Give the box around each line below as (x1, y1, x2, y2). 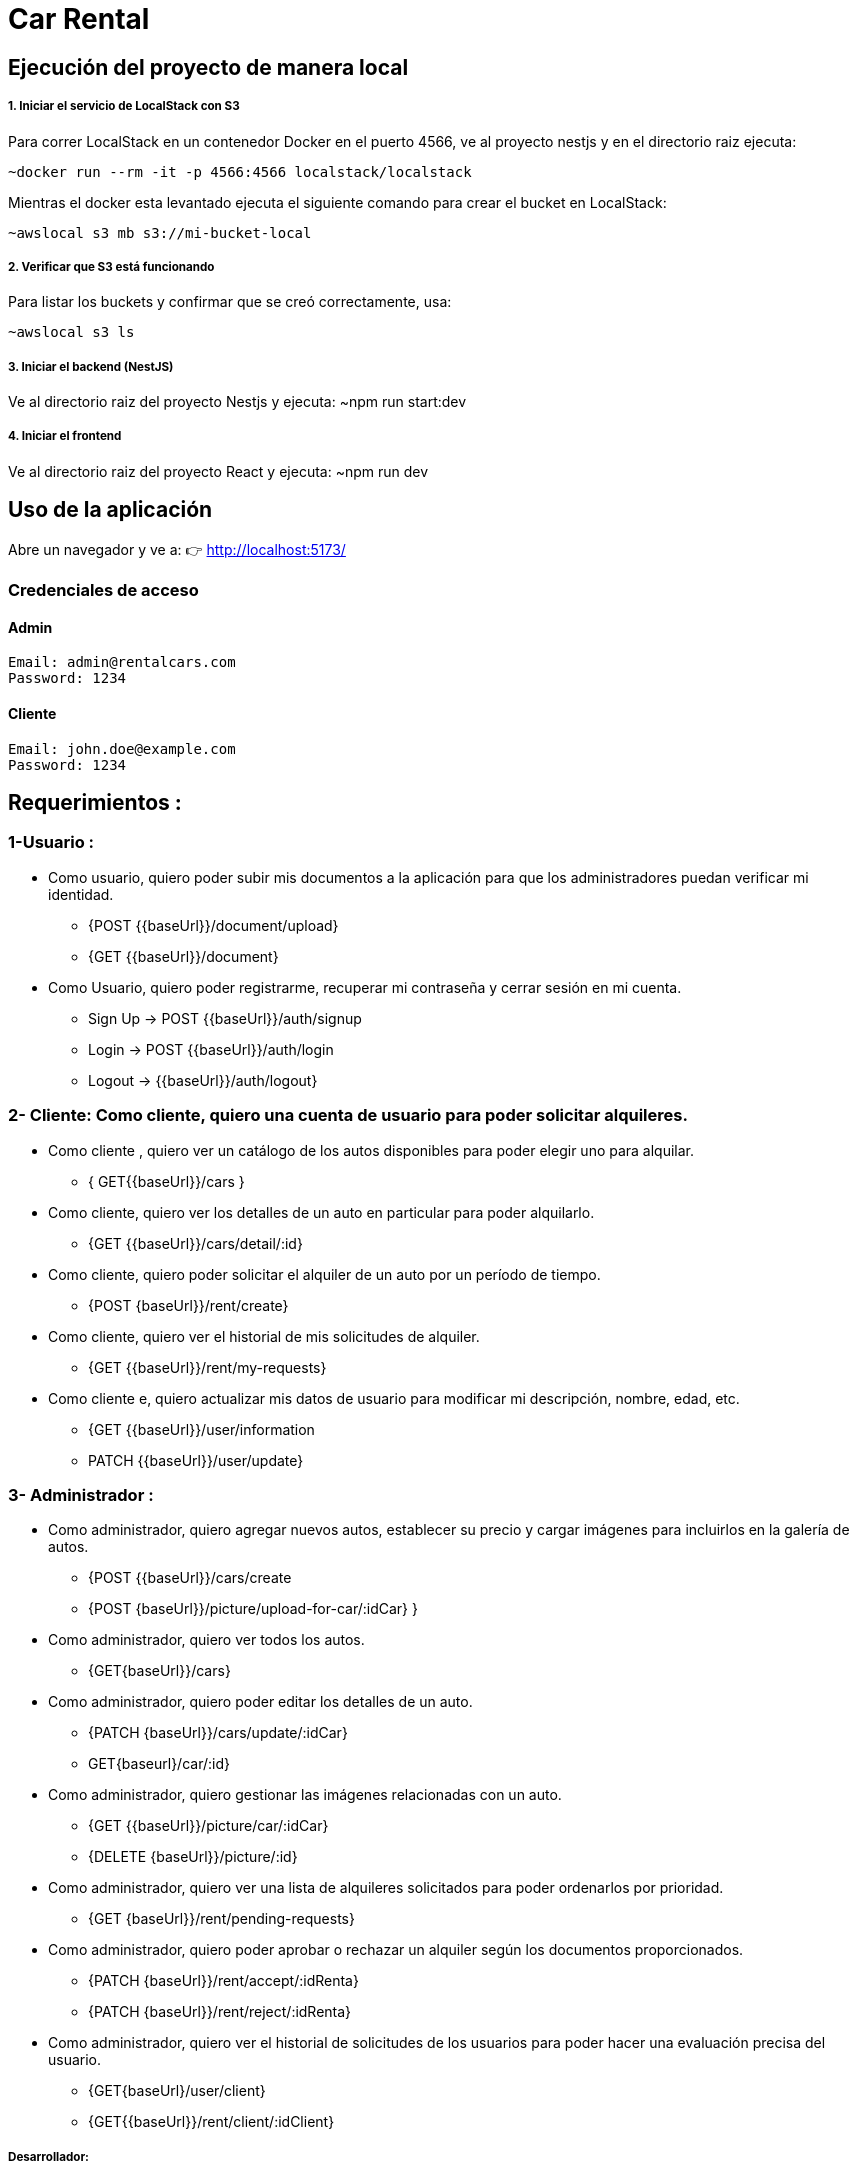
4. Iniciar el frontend (8, 429, 122, 444)
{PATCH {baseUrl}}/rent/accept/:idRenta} (88, 1972, 359, 1990)
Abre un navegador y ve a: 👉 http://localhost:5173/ (8, 540, 346, 558)
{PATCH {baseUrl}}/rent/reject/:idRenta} (88, 2003, 352, 2021)
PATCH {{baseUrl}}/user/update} (88, 1451, 304, 1469)
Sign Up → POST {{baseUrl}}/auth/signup (88, 1009, 362, 1027)
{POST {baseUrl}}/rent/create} (88, 1296, 289, 1314)
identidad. (48, 885, 114, 903)
